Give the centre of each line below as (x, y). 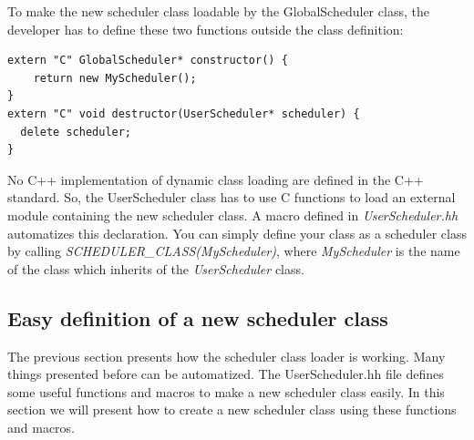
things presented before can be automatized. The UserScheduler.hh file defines (226, 374)
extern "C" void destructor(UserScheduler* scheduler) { (184, 113)
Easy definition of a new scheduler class (198, 317)
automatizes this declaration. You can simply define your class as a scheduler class (237, 233)
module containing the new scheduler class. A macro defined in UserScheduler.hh (233, 215)
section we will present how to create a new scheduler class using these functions (232, 409)
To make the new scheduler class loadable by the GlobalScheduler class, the (218, 11)
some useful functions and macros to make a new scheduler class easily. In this (226, 391)
